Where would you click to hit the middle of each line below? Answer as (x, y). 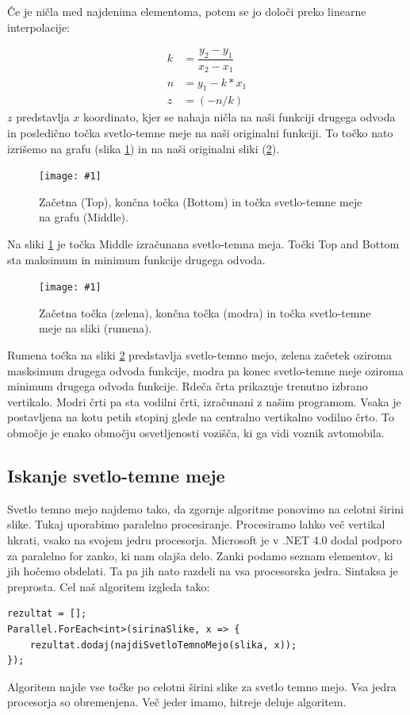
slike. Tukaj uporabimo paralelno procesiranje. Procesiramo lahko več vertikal (196, 524)
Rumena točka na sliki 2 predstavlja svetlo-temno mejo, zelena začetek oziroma (199, 355)
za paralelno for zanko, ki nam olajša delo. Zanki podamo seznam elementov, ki (200, 555)
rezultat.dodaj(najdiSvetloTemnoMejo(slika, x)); (163, 645)
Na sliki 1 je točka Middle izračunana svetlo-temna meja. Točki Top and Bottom (203, 243)
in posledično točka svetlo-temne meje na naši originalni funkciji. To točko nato (200, 132)
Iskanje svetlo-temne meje (116, 475)
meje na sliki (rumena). (96, 328)
